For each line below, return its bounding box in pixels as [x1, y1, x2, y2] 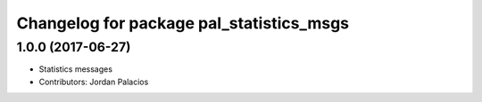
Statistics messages [38, 64, 113, 75]
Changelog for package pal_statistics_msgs [16, 13, 350, 33]
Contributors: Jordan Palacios [38, 76, 149, 87]
